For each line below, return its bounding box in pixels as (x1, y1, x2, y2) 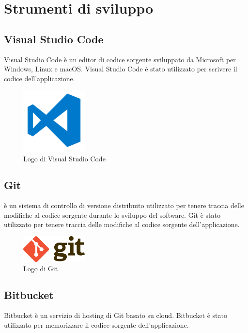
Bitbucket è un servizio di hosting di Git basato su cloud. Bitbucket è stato (4, 310, 227, 320)
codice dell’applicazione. (4, 73, 75, 83)
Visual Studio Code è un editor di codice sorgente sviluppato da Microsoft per (4, 54, 236, 64)
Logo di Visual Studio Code (23, 154, 106, 164)
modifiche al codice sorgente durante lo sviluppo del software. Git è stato (4, 210, 220, 220)
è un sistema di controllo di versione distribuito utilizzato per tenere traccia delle (4, 200, 244, 210)
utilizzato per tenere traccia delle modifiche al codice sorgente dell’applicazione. (4, 219, 240, 229)
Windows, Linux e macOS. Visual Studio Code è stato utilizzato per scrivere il (4, 64, 237, 74)
